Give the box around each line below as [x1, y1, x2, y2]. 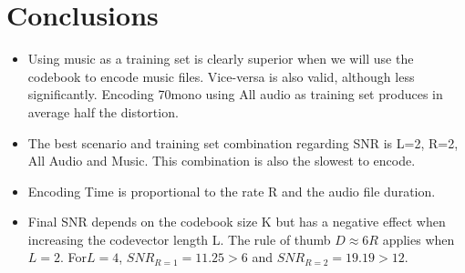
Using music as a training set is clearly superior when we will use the [27, 49, 414, 68]
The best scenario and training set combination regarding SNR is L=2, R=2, [27, 133, 459, 152]
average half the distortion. [27, 102, 179, 121]
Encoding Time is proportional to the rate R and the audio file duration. [27, 181, 436, 200]
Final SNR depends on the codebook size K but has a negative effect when [27, 212, 446, 231]
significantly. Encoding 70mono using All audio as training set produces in [27, 85, 443, 104]
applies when [382, 229, 455, 248]
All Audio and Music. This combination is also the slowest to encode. [27, 151, 416, 170]
